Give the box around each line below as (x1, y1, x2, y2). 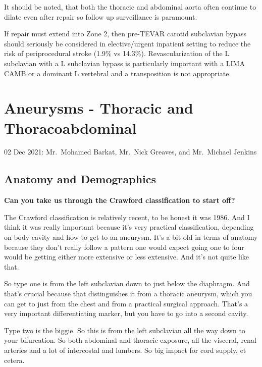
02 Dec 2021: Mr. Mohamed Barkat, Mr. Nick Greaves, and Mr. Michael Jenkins (4, 146, 257, 157)
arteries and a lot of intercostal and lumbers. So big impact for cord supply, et (4, 344, 246, 355)
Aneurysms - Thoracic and (4, 97, 193, 118)
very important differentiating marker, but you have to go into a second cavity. (4, 308, 248, 319)
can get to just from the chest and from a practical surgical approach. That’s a (4, 298, 248, 308)
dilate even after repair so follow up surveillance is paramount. (4, 11, 197, 22)
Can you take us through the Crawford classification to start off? (4, 195, 235, 205)
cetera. (4, 354, 25, 365)
